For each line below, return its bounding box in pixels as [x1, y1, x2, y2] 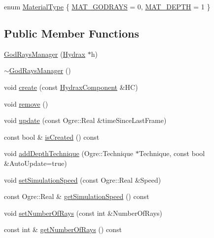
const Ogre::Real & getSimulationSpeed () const [4, 191, 149, 201]
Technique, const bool [139, 148, 205, 159]
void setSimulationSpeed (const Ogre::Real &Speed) [4, 174, 161, 185]
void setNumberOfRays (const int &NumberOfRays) [4, 207, 162, 218]
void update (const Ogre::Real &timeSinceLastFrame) [4, 115, 167, 125]
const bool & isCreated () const [4, 131, 100, 142]
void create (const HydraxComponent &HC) [4, 81, 138, 92]
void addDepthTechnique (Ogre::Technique [4, 148, 134, 159]
